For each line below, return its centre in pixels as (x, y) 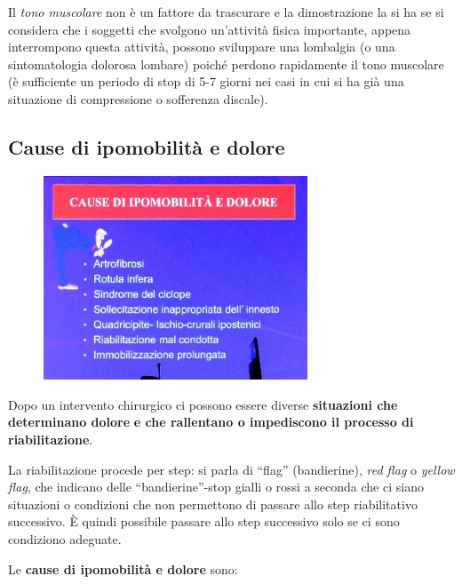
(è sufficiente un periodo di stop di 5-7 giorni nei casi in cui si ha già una (206, 81)
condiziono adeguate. (65, 538)
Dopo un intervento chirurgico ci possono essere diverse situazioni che (203, 404)
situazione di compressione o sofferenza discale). (138, 98)
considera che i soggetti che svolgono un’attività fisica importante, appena (210, 29)
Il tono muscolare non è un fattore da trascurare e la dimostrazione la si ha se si (226, 12)
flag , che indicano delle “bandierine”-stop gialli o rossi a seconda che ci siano (216, 487)
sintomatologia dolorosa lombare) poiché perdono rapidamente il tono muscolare (226, 64)
